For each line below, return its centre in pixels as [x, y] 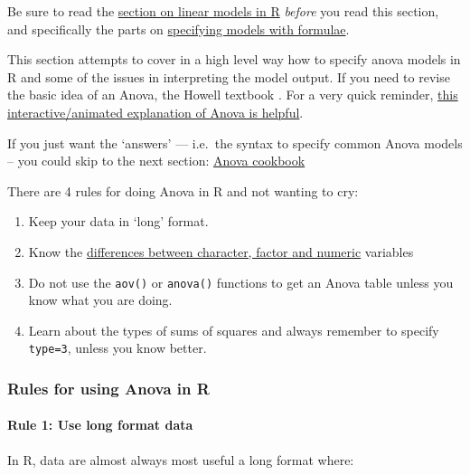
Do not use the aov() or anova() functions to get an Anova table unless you [241, 282]
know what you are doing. [100, 300]
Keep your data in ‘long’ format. [118, 221]
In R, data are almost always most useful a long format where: [181, 459]
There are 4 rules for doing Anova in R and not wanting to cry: [183, 190]
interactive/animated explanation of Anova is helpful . [155, 112]
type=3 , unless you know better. [117, 348]
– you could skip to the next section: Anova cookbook [156, 161]
